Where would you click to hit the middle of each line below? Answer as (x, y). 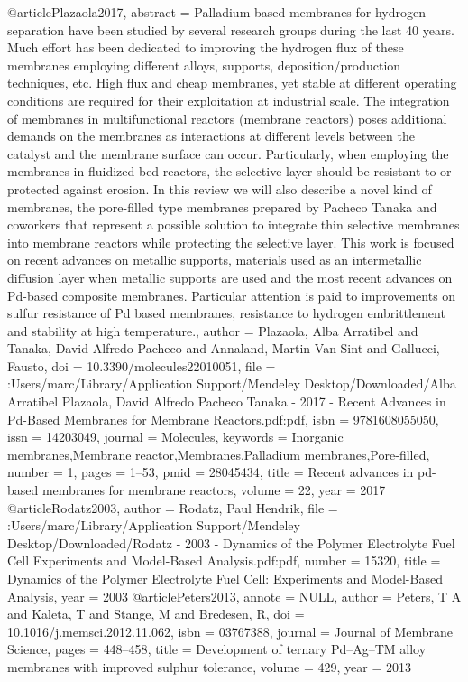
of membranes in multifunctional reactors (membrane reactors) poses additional (227, 118)
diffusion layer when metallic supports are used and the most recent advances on (230, 277)
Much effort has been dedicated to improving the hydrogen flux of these (206, 47)
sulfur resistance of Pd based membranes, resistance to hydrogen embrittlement (226, 313)
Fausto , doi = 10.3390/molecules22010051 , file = (142, 365)
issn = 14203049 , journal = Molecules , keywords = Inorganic (175, 437)
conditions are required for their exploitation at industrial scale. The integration (229, 100)
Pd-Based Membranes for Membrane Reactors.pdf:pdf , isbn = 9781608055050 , (223, 419)
